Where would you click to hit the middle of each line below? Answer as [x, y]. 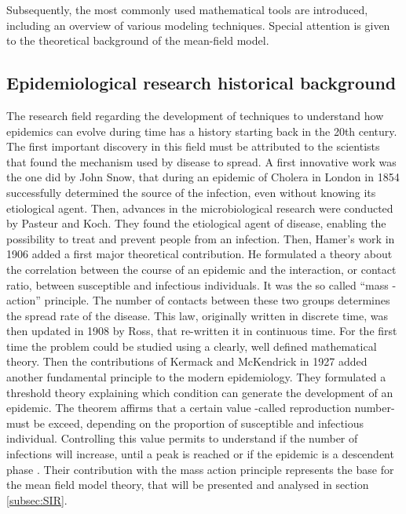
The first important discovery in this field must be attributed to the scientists [193, 146]
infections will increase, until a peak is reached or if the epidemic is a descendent [200, 454]
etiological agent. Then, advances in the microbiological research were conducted [200, 208]
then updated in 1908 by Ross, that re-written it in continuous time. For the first [202, 331]
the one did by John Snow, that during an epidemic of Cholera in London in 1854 [203, 177]
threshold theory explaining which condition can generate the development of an [200, 392]
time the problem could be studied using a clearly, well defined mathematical [192, 346]
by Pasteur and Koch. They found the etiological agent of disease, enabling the [196, 223]
